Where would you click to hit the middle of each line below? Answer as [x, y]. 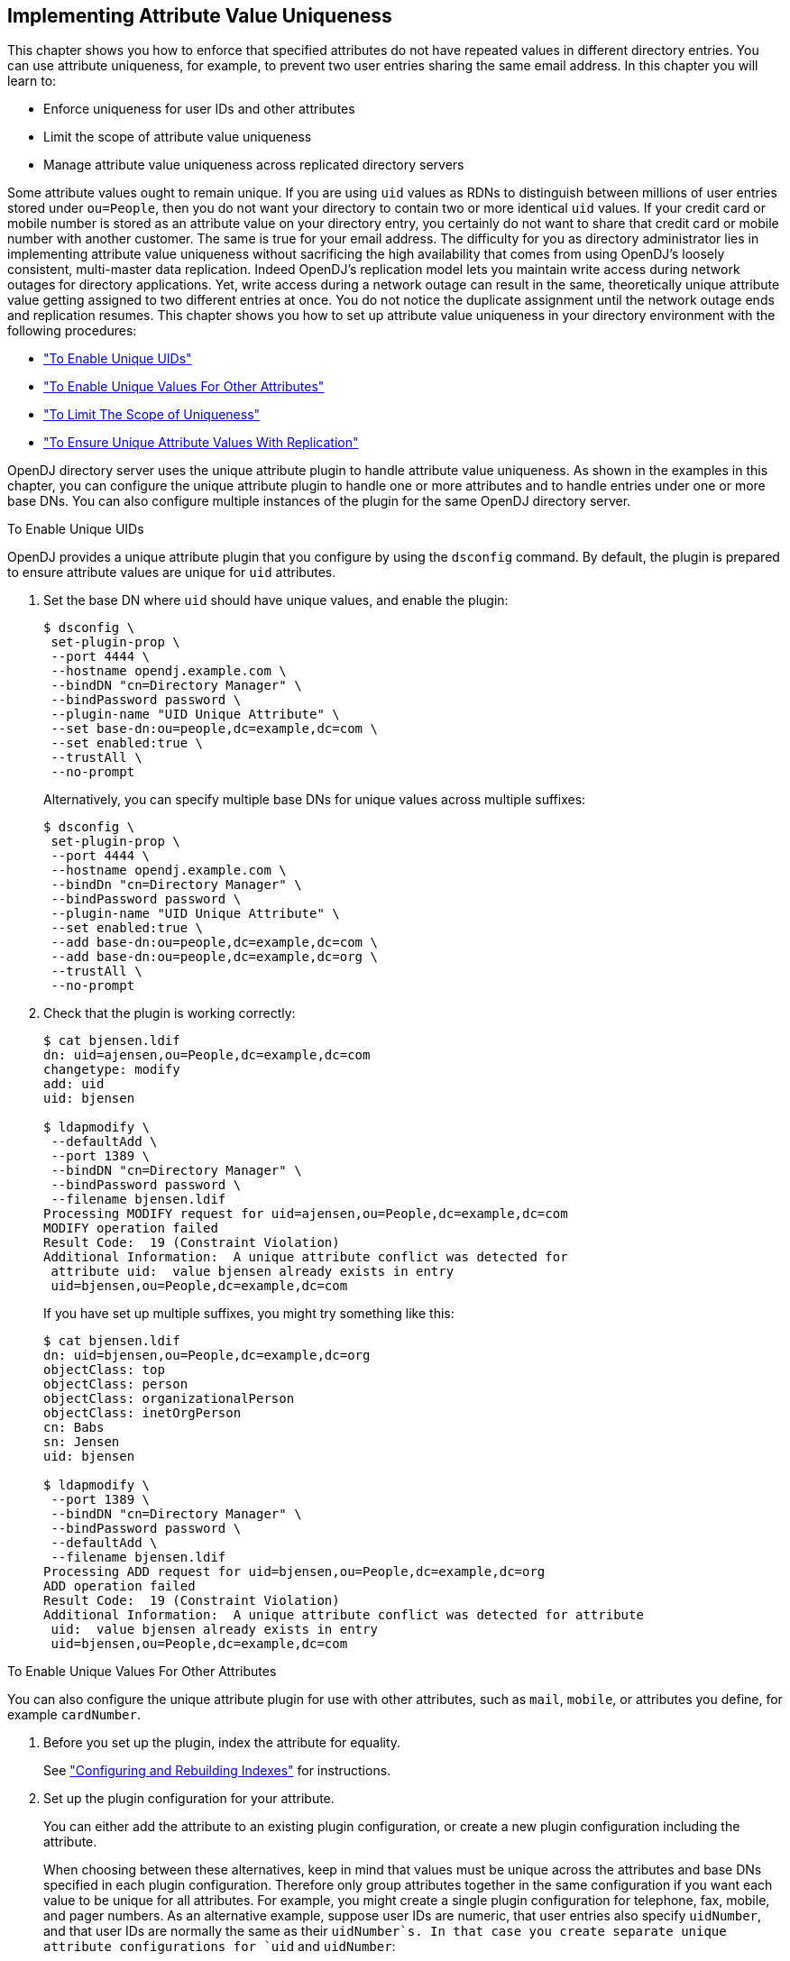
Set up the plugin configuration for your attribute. [189, 1799]
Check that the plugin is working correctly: [170, 1013]
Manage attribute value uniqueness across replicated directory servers [254, 165]
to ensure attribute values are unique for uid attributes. [172, 573]
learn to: [32, 81]
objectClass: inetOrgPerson [142, 1413]
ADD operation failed [119, 1586]
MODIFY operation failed [131, 1228]
